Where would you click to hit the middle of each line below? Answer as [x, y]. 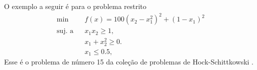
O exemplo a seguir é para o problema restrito [75, 6]
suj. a [65, 31]
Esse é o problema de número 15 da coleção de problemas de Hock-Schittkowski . [129, 62]
